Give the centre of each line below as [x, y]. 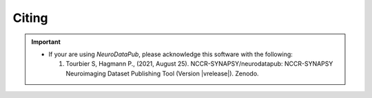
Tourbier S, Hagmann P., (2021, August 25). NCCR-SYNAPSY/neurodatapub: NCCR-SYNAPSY [199, 64]
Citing [30, 18]
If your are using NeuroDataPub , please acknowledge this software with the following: [170, 54]
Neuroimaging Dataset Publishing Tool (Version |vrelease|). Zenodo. [162, 73]
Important [46, 42]
